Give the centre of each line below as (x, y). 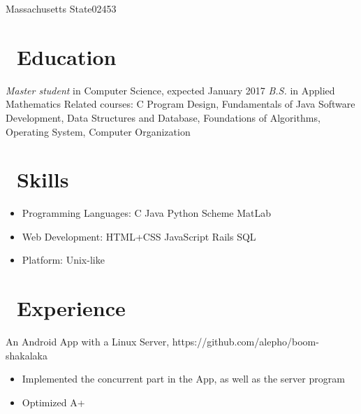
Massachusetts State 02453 (61, 8)
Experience (71, 308)
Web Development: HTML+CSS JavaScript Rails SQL (139, 236)
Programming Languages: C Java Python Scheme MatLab (146, 213)
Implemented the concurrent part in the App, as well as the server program (183, 379)
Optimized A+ (53, 402)
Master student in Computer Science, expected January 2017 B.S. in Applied (170, 90)
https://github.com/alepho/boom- (245, 342)
